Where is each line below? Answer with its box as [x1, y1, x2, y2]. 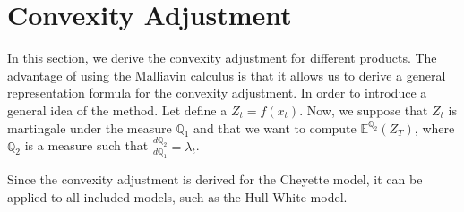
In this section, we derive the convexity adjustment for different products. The [7, 48, 437, 67]
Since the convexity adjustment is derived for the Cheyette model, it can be [7, 170, 423, 189]
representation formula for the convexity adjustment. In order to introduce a [7, 83, 427, 102]
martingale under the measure [7, 118, 172, 137]
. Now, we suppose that [299, 100, 428, 119]
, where [414, 118, 455, 137]
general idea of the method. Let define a [7, 100, 228, 119]
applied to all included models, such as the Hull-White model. [7, 187, 348, 206]
